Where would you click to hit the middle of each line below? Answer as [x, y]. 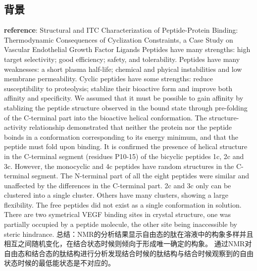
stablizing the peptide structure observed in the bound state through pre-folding [126, 107]
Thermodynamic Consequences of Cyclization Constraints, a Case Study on [119, 39]
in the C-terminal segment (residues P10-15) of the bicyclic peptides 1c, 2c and [124, 156]
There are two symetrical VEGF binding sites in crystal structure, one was [118, 214]
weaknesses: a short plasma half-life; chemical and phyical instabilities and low [123, 69]
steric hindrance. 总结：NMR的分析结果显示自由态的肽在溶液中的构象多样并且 [129, 234]
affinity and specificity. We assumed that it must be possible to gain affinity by [124, 98]
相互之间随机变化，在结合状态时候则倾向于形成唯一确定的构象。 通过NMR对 [128, 244]
